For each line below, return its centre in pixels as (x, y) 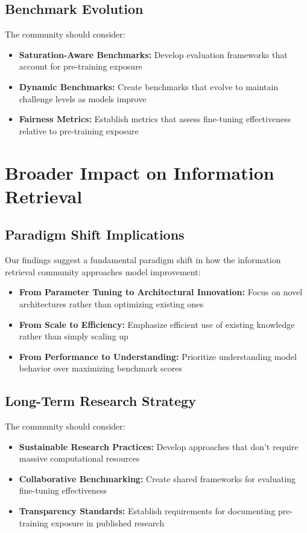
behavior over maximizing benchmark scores (100, 368)
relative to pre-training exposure (79, 130)
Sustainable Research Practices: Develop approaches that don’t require (159, 446)
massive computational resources (79, 458)
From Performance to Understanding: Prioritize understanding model (158, 356)
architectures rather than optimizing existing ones (111, 303)
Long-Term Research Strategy (100, 401)
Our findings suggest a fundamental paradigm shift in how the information (143, 260)
